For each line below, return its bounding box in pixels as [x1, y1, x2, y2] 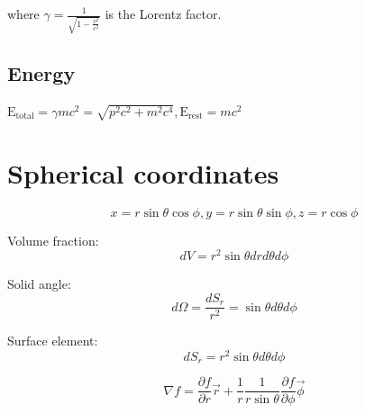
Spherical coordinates [7, 154, 279, 191]
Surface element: [7, 331, 98, 350]
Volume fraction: [7, 230, 99, 249]
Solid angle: [7, 274, 71, 293]
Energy [7, 59, 76, 87]
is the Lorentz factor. [105, 4, 222, 22]
